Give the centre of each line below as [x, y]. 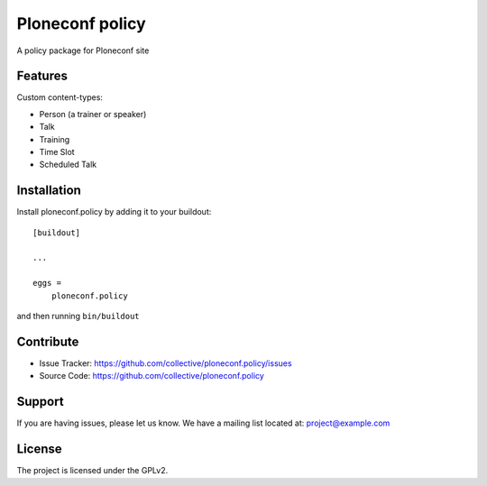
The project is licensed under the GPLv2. [92, 471]
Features [42, 76]
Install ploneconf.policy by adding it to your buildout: [114, 212]
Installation [49, 191]
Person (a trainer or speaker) [93, 114]
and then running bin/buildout [78, 316]
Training [55, 139]
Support [40, 402]
